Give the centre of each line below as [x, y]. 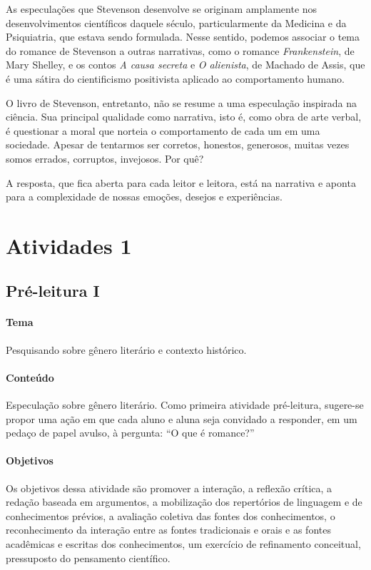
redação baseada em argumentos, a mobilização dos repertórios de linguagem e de [184, 502]
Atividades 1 [69, 245]
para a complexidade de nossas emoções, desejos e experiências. [144, 197]
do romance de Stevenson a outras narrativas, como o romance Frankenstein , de [180, 50]
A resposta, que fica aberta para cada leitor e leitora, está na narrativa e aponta [181, 182]
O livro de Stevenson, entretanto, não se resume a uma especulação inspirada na [182, 102]
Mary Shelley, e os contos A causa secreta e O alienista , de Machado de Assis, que [185, 65]
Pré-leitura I [53, 291]
